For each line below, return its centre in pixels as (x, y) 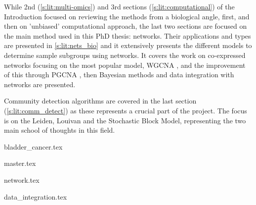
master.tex (20, 163)
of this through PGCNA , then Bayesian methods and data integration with (119, 75)
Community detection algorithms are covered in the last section (100, 101)
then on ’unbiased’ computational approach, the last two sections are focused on (126, 26)
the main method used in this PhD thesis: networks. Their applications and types (128, 35)
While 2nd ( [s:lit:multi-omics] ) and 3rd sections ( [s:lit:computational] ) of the (119, 6)
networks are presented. (40, 84)
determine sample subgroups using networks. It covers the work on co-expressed (125, 55)
